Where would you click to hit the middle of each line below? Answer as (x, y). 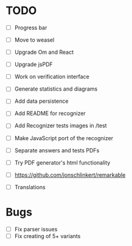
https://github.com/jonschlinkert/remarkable (70, 174)
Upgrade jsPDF (33, 64)
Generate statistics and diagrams (56, 89)
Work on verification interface (52, 76)
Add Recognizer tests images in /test (61, 125)
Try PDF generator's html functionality (62, 162)
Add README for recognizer (50, 113)
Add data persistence (41, 101)
